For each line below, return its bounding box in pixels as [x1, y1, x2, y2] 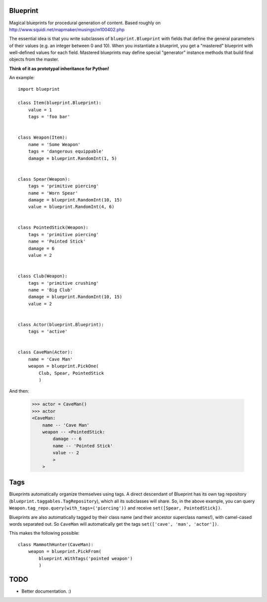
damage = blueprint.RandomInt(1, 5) [28, 155, 117, 161]
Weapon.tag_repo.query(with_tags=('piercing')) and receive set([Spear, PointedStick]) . [9, 505, 222, 511]
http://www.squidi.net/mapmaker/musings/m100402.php [9, 26, 125, 32]
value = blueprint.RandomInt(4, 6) [28, 204, 115, 210]
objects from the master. [9, 56, 59, 62]
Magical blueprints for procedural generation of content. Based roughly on [9, 20, 161, 26]
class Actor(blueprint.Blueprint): [18, 322, 104, 327]
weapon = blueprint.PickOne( [28, 363, 99, 369]
